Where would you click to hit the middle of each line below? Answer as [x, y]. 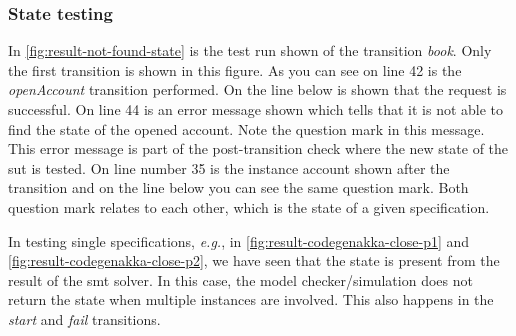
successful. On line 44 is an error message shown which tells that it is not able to [256, 109]
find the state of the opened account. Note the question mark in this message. [246, 128]
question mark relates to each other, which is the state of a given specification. [249, 206]
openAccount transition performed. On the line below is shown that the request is [257, 89]
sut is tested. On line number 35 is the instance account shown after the [229, 167]
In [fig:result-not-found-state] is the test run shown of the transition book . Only [250, 50]
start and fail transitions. [84, 318]
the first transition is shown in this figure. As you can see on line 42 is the [235, 69]
